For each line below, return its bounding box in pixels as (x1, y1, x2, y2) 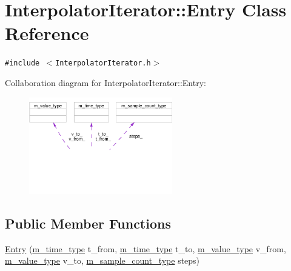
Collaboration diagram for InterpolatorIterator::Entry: (5, 76, 206, 89)
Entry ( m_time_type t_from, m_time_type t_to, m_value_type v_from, (5, 242, 286, 255)
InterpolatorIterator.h (55, 59, 151, 68)
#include (5, 59, 40, 68)
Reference (5, 21, 89, 45)
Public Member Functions (5, 213, 171, 232)
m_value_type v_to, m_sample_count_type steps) (5, 254, 200, 267)
